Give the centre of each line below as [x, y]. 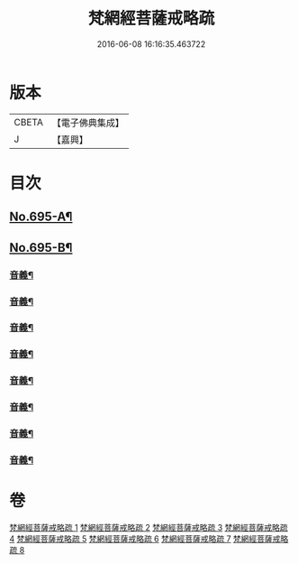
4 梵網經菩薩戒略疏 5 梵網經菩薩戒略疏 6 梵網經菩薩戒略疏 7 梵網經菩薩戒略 [149, 539]
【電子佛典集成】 [88, 123]
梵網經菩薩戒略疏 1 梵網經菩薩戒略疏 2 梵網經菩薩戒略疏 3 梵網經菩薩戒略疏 [149, 527]
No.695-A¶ [41, 217]
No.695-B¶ [41, 248]
